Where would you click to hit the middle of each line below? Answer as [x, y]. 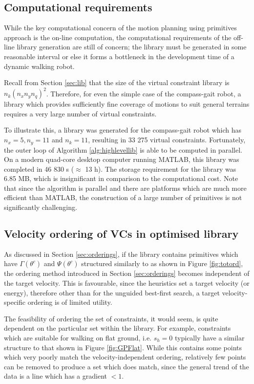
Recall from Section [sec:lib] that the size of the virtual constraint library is [117, 82]
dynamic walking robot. [39, 66]
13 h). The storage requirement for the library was [161, 169]
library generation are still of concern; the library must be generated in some [132, 47]
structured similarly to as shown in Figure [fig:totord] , [162, 263]
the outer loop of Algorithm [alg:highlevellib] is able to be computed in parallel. [123, 149]
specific [15, 302]
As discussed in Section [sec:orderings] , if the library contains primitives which [121, 254]
